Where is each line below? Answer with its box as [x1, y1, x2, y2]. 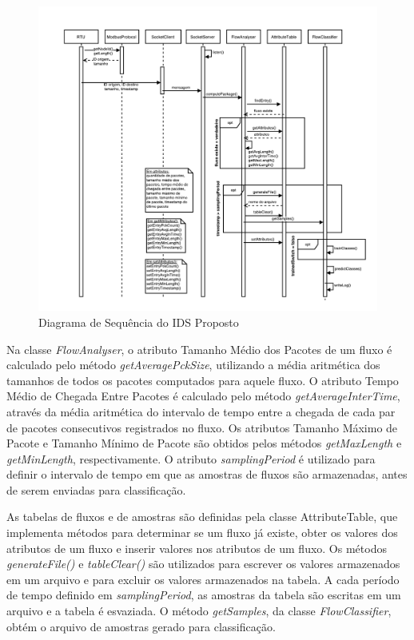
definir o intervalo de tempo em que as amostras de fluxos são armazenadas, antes [6, 466, 408, 483]
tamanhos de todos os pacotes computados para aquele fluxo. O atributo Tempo [6, 372, 399, 388]
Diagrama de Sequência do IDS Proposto [38, 313, 239, 330]
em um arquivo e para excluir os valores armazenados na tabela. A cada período [6, 570, 400, 587]
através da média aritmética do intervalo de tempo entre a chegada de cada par [6, 403, 396, 419]
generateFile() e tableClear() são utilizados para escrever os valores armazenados [6, 555, 400, 572]
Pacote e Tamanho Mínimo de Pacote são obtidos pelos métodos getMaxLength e [6, 435, 402, 451]
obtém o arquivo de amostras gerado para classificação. [6, 618, 276, 634]
